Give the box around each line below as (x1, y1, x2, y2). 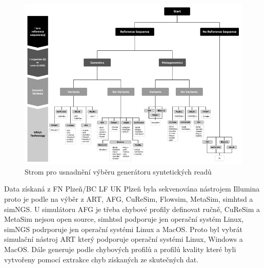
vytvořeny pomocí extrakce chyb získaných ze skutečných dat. (4, 254, 198, 264)
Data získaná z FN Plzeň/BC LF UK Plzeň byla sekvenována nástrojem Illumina (4, 183, 260, 194)
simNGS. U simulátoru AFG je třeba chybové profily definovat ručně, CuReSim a (4, 203, 260, 214)
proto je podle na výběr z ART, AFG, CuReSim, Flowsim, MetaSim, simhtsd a (4, 193, 253, 204)
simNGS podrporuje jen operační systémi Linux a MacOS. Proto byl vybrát (4, 223, 242, 234)
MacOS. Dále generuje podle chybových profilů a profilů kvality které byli (4, 243, 236, 254)
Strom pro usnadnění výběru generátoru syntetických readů (25, 166, 212, 177)
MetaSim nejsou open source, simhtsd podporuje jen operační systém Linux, (4, 214, 244, 224)
